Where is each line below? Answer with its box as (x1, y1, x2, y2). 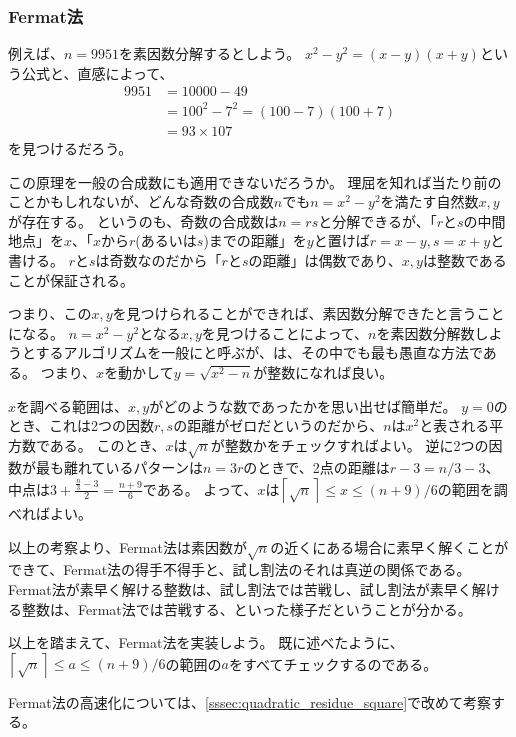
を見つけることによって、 (201, 322, 369, 343)
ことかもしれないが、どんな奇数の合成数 (8, 191, 274, 212)
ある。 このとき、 (49, 434, 166, 455)
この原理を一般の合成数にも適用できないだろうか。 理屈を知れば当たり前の (8, 171, 502, 192)
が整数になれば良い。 (253, 361, 394, 382)
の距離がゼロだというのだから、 (173, 415, 384, 436)
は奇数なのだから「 (95, 249, 222, 270)
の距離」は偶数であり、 (248, 249, 402, 270)
